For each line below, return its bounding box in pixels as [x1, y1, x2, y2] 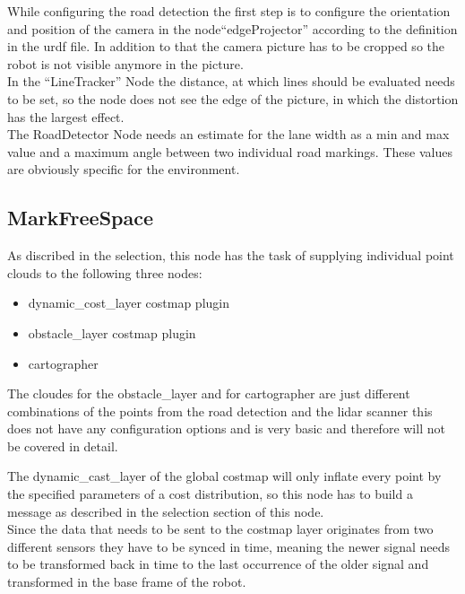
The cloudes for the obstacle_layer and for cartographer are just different [7, 384, 410, 403]
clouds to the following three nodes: [7, 263, 202, 282]
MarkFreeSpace [7, 204, 154, 231]
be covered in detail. [7, 436, 118, 455]
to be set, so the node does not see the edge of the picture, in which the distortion [7, 89, 459, 108]
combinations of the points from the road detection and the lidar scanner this [7, 401, 433, 420]
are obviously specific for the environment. [7, 160, 240, 179]
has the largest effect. [7, 107, 125, 126]
